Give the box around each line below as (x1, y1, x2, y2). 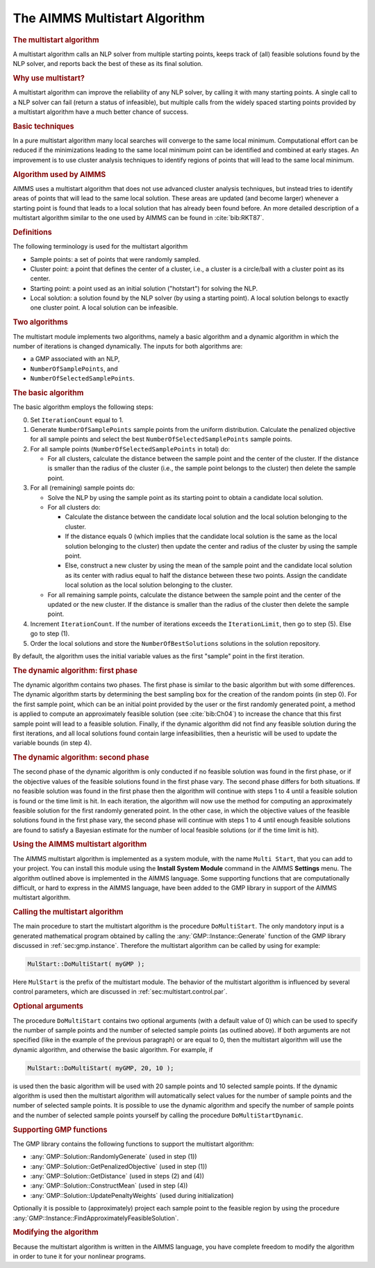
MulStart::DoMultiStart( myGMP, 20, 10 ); (27, 1064, 174, 1072)
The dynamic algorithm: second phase (12, 753, 149, 762)
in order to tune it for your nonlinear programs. (12, 1252, 146, 1260)
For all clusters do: (47, 503, 101, 512)
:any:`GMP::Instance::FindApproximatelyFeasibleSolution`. (12, 1214, 179, 1222)
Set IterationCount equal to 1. (30, 415, 124, 424)
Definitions (12, 227, 52, 237)
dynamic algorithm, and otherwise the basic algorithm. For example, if (12, 1045, 213, 1053)
